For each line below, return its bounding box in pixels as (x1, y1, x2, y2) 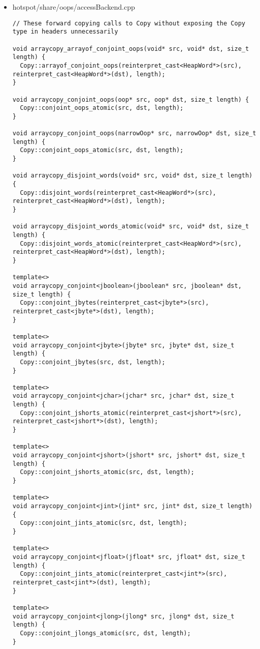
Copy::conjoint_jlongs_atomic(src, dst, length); (20, 629, 191, 637)
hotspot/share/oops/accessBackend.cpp (12, 2, 135, 12)
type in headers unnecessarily (12, 28, 118, 36)
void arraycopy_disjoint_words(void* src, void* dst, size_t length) (12, 172, 253, 180)
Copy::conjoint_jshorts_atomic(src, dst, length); (20, 468, 194, 476)
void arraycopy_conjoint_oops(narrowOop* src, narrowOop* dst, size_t (12, 130, 256, 137)
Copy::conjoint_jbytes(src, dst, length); (20, 358, 166, 366)
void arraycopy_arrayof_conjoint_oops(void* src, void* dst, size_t (12, 45, 249, 52)
